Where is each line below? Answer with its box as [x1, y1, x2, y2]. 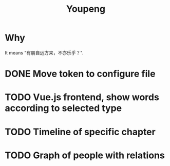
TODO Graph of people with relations [5, 150, 165, 161]
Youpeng [66, 3, 106, 15]
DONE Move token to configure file [5, 68, 156, 80]
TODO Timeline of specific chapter [5, 126, 156, 138]
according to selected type [5, 102, 122, 114]
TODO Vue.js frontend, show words [5, 91, 160, 103]
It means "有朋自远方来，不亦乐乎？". [5, 49, 84, 56]
